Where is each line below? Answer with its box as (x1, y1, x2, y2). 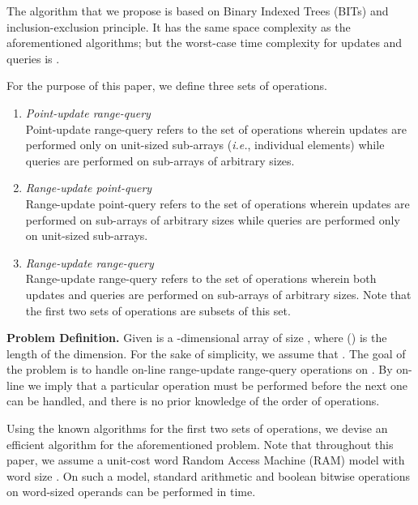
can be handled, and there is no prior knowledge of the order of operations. (6, 392, 380, 409)
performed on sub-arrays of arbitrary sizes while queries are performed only (25, 211, 400, 228)
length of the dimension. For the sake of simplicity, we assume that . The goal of (6, 345, 406, 362)
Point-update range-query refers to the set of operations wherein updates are (25, 120, 407, 137)
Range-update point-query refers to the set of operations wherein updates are (25, 195, 410, 212)
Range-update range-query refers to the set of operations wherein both (25, 270, 377, 287)
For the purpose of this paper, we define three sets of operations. (6, 77, 327, 94)
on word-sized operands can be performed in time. (6, 483, 256, 500)
